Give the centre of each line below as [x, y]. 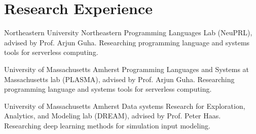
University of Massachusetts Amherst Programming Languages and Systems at [127, 69]
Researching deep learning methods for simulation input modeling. [107, 125]
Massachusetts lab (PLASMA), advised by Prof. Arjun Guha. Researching [119, 79]
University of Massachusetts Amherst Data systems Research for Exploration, [125, 106]
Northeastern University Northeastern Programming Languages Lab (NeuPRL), [128, 32]
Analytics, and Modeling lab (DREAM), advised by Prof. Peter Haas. [113, 116]
